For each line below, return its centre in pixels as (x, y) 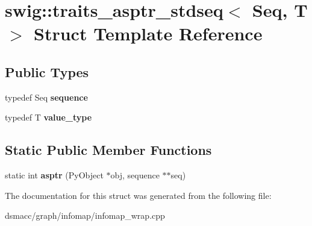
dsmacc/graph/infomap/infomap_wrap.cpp (85, 215)
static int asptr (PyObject (54, 175)
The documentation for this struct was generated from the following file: (138, 195)
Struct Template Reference (148, 33)
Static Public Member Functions (108, 150)
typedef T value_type (48, 117)
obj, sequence (135, 175)
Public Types (47, 71)
